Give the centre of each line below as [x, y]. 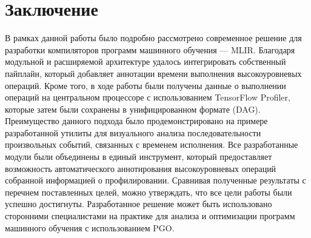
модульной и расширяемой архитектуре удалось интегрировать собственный [145, 61]
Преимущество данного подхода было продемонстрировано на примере [136, 121]
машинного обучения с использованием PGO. [90, 227]
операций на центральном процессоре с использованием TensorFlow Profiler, [148, 97]
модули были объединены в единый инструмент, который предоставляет [139, 157]
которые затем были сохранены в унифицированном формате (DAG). [133, 109]
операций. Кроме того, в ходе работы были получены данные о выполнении [145, 85]
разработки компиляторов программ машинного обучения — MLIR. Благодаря [150, 49]
